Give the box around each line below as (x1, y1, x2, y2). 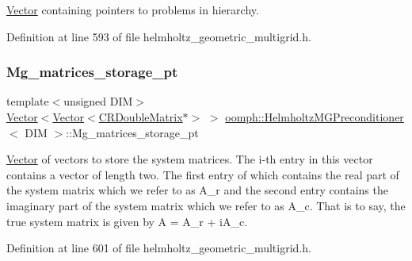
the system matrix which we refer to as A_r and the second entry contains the (6, 182, 388, 198)
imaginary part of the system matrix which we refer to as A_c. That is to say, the (6, 197, 406, 213)
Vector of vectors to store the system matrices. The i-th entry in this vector (6, 151, 373, 167)
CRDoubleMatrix (98, 109, 183, 125)
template (6, 93, 49, 109)
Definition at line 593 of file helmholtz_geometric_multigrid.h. (6, 28, 311, 44)
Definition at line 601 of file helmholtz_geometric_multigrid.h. (6, 240, 311, 256)
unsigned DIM (63, 93, 133, 109)
